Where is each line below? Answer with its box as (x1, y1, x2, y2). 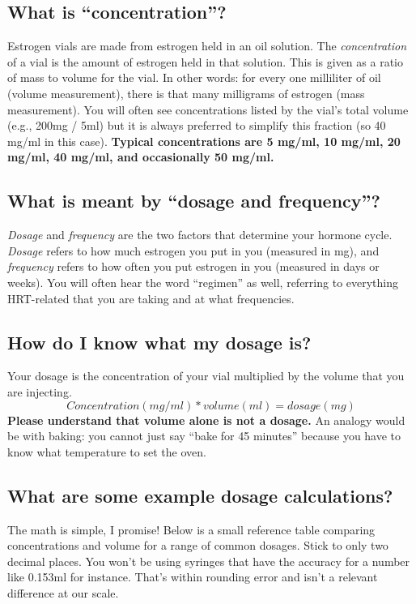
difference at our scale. (7, 584, 119, 601)
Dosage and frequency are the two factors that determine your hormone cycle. (7, 226, 393, 243)
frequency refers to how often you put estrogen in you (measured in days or (7, 258, 380, 275)
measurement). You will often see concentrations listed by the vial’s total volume (7, 101, 409, 118)
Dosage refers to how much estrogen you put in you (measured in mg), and (7, 242, 380, 259)
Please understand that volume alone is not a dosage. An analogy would (7, 411, 405, 428)
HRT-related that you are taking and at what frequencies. (7, 289, 295, 306)
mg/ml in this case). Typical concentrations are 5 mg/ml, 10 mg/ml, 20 (7, 132, 401, 149)
